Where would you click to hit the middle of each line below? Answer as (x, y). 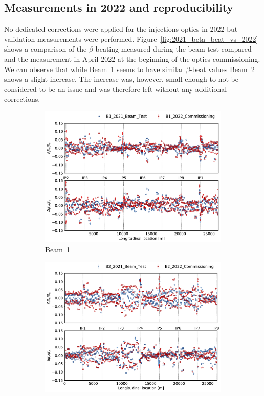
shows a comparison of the (46, 49)
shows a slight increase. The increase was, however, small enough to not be (121, 79)
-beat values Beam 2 (222, 69)
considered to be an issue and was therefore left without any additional (116, 89)
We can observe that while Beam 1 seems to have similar (94, 69)
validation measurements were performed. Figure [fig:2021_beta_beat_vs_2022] (131, 39)
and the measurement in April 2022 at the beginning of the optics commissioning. (132, 59)
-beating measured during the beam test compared (172, 49)
